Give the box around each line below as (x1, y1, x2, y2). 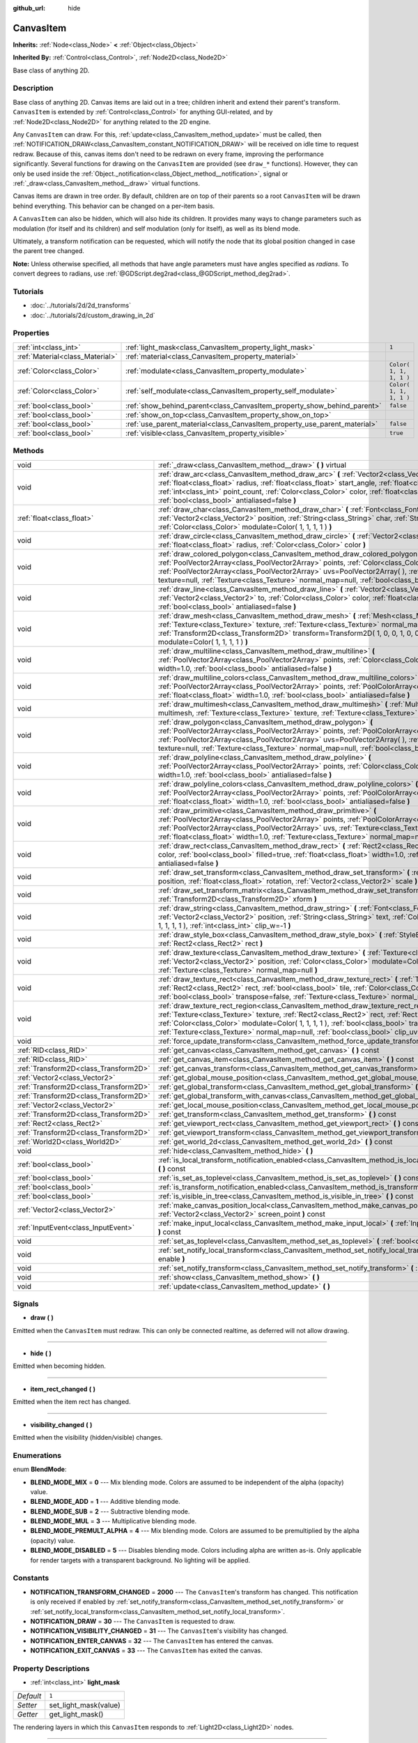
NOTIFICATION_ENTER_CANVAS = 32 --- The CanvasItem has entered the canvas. (30, 1636, 274, 1645)
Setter (17, 1700, 38, 1710)
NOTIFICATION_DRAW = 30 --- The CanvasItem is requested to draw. (30, 1617, 235, 1625)
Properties (13, 328, 50, 338)
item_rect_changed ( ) (30, 1385, 96, 1393)
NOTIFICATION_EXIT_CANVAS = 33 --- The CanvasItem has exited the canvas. (30, 1646, 263, 1655)
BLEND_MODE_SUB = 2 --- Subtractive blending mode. (30, 1507, 190, 1516)
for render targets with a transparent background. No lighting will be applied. (30, 1555, 251, 1565)
